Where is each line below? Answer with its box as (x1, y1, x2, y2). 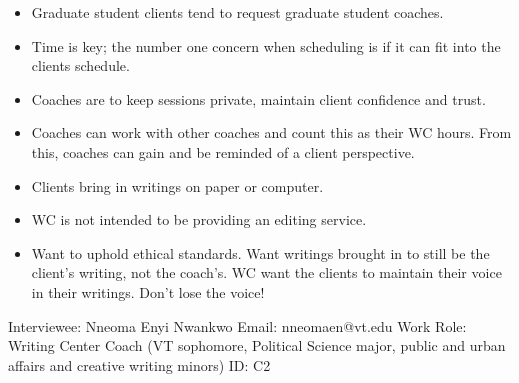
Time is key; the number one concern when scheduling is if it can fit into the (31, 35, 501, 56)
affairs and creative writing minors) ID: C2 (8, 354, 271, 375)
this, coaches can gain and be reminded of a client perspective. (31, 141, 415, 162)
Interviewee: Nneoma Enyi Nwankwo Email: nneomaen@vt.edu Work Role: (8, 315, 467, 336)
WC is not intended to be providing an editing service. (31, 209, 367, 230)
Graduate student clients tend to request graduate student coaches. (31, 2, 444, 22)
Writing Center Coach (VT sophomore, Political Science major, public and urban (8, 335, 506, 356)
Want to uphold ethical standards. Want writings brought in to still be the (31, 242, 490, 263)
